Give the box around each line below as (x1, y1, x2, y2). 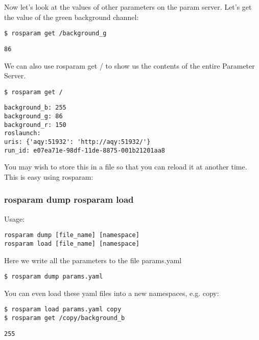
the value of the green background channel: (4, 11, 139, 22)
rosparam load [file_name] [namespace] (4, 240, 139, 247)
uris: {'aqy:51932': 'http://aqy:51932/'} (4, 138, 151, 145)
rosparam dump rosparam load (4, 193, 134, 206)
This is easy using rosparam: (4, 171, 93, 182)
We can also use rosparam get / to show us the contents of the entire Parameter (4, 60, 255, 71)
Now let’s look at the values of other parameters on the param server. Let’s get (4, 2, 252, 12)
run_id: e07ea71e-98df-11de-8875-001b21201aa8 (4, 146, 165, 154)
